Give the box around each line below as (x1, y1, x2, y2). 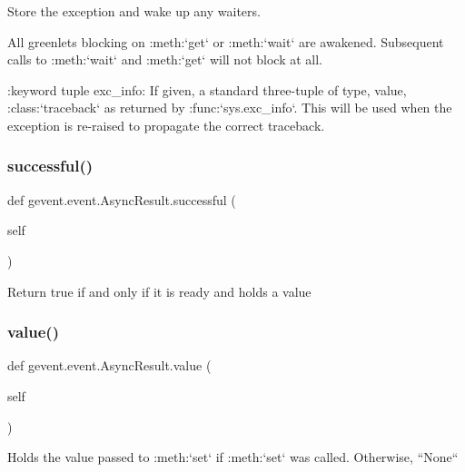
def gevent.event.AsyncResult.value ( (7, 356, 212, 375)
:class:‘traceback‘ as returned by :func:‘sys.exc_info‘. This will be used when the (7, 98, 452, 117)
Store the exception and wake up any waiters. (7, 2, 261, 20)
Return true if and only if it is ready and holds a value (7, 281, 312, 300)
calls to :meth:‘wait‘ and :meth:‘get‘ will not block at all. (7, 50, 322, 69)
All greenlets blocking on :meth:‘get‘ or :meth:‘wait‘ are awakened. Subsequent (7, 32, 444, 51)
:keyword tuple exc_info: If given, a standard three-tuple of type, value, (7, 80, 407, 99)
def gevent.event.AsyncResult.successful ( (7, 190, 236, 209)
